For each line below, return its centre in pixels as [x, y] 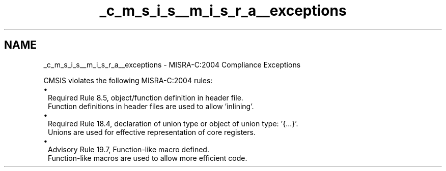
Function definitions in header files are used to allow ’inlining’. [151, 106]
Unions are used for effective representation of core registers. [152, 132]
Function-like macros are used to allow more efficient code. [148, 158]
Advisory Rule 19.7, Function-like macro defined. [129, 149]
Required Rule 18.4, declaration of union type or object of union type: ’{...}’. [173, 123]
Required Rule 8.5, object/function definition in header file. [146, 97]
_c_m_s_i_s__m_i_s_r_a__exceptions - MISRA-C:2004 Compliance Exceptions [172, 64]
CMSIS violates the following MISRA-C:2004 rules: [128, 80]
